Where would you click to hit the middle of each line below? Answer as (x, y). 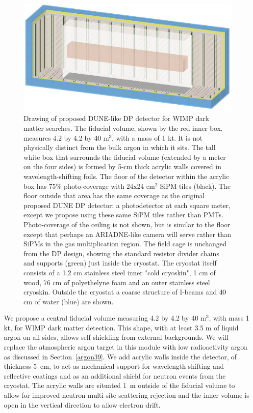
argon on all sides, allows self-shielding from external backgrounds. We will (116, 337)
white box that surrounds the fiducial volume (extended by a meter (125, 157)
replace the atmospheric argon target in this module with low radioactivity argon (126, 347)
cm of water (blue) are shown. (69, 301)
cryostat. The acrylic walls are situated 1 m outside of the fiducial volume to (120, 385)
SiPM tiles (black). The (195, 186)
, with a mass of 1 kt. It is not (157, 137)
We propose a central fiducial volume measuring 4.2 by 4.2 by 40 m (105, 318)
